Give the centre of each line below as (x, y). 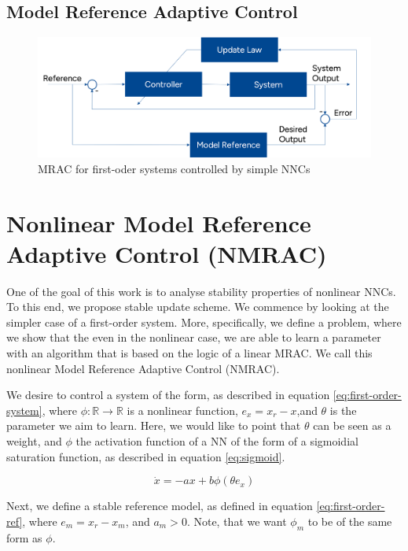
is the (343, 410)
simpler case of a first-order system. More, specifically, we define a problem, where (204, 322)
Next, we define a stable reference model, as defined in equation (160, 506)
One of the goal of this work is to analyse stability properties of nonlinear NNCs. (201, 291)
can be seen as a (352, 425)
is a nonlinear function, (182, 410)
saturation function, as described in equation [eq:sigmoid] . (146, 456)
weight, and (34, 440)
